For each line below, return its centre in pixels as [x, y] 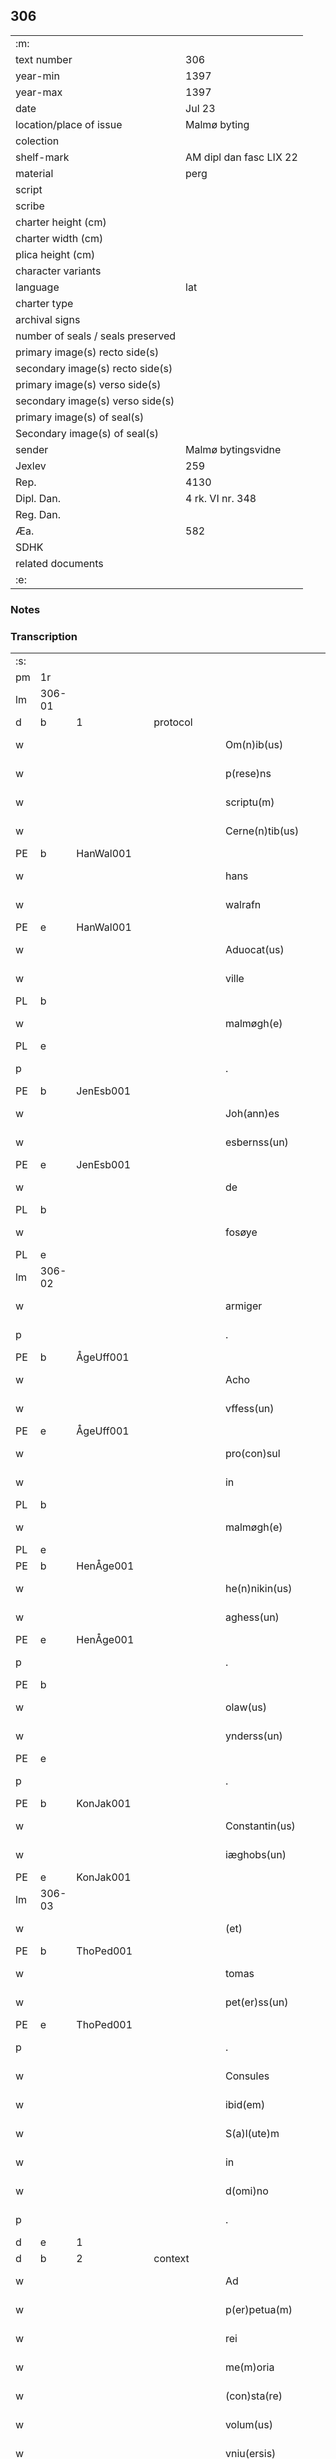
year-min [37, 76]
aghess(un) [252, 1617]
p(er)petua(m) [258, 2310]
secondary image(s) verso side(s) [95, 401]
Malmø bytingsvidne [233, 449]
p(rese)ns [248, 774]
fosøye [241, 1232]
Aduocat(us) [254, 950]
